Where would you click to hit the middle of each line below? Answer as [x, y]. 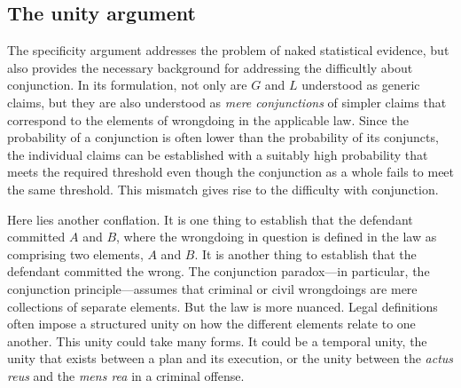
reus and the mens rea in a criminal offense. [126, 375]
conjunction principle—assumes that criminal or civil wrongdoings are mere [212, 288]
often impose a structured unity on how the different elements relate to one [211, 324]
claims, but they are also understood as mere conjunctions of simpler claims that [227, 102]
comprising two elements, [75, 253]
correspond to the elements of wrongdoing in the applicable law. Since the [208, 119]
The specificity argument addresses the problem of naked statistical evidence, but [228, 50]
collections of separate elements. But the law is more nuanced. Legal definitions [223, 306]
